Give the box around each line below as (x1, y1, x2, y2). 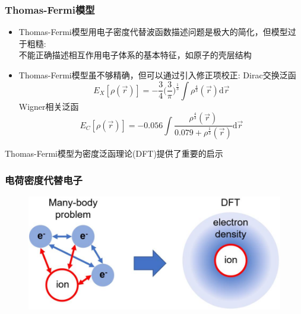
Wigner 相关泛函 (18, 100, 79, 112)
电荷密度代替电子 (5, 172, 83, 187)
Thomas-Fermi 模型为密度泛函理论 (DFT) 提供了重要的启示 (5, 147, 223, 160)
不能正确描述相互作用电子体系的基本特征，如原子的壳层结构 (18, 49, 252, 61)
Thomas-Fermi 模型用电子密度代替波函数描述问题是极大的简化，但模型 (18, 26, 288, 38)
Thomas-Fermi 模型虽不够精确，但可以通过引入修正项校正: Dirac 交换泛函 (18, 69, 296, 81)
